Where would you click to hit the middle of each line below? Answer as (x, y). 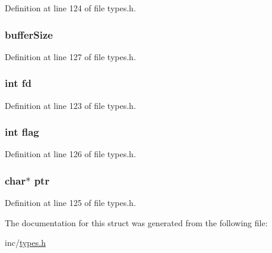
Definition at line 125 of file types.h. (70, 203)
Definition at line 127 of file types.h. (70, 56)
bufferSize (29, 34)
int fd (18, 83)
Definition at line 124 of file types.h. (70, 8)
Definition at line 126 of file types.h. (70, 154)
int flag (22, 132)
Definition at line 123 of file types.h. (70, 105)
